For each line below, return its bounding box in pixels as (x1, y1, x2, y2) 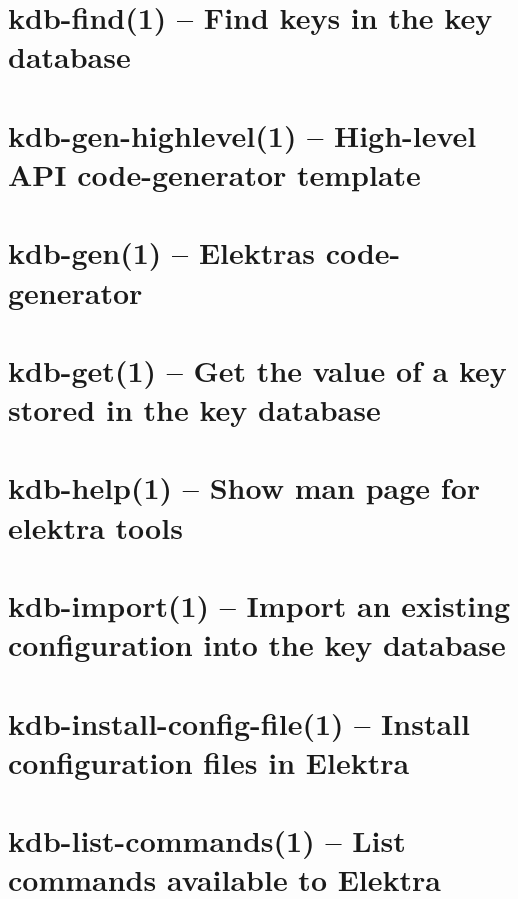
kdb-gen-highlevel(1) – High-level (8, 114, 477, 155)
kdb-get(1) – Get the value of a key (8, 349, 507, 390)
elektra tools (8, 506, 183, 547)
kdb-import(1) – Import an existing (8, 585, 511, 625)
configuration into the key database (8, 624, 506, 665)
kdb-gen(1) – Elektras (8, 232, 315, 273)
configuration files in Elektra (8, 741, 410, 782)
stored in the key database (8, 389, 381, 430)
